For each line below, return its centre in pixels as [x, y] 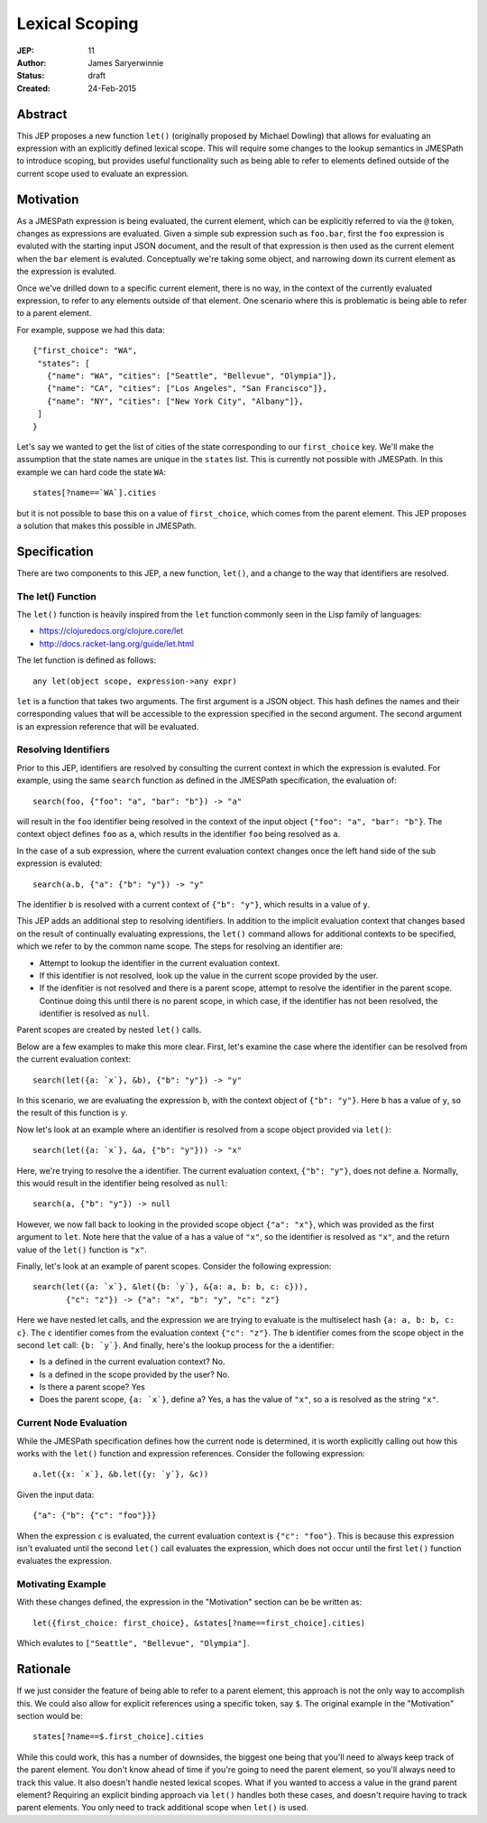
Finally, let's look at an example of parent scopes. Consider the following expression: [174, 1266]
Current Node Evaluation [72, 1423]
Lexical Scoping [78, 23]
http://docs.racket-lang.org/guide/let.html [116, 643]
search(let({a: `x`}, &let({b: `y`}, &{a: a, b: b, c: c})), [170, 1287]
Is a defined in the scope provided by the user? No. [134, 1374]
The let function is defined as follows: [87, 660]
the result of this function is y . [72, 1113]
